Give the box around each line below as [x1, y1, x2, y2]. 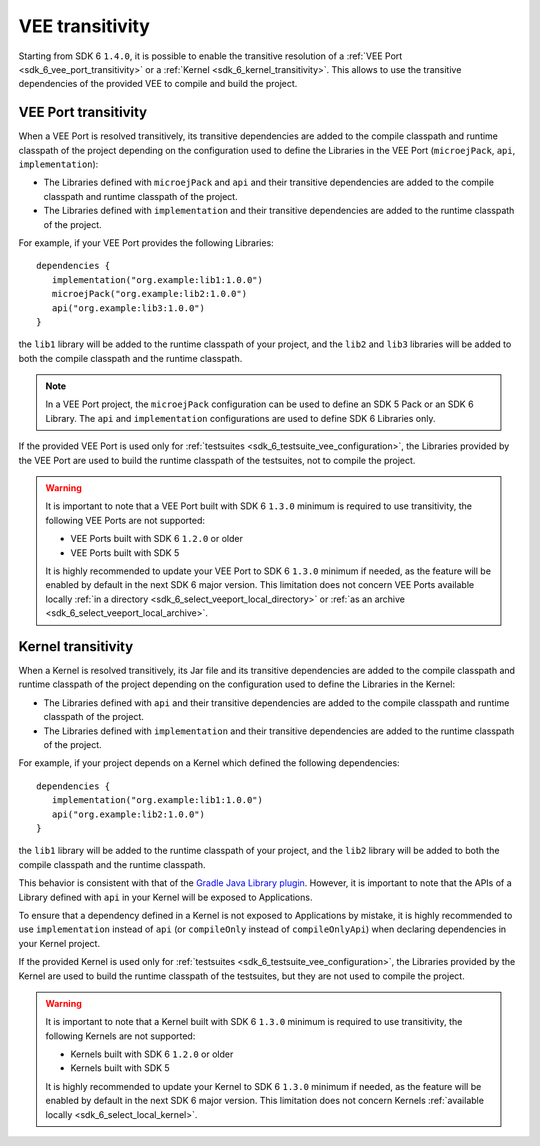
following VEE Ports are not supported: [45, 514, 205, 526]
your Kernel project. [18, 937, 100, 949]
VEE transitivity [18, 15, 150, 37]
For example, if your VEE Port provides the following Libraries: [18, 236, 274, 249]
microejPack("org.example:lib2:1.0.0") [51, 288, 248, 300]
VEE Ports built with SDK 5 [70, 546, 180, 559]
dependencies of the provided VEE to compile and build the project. [18, 78, 298, 90]
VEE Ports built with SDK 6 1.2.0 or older [70, 533, 244, 545]
